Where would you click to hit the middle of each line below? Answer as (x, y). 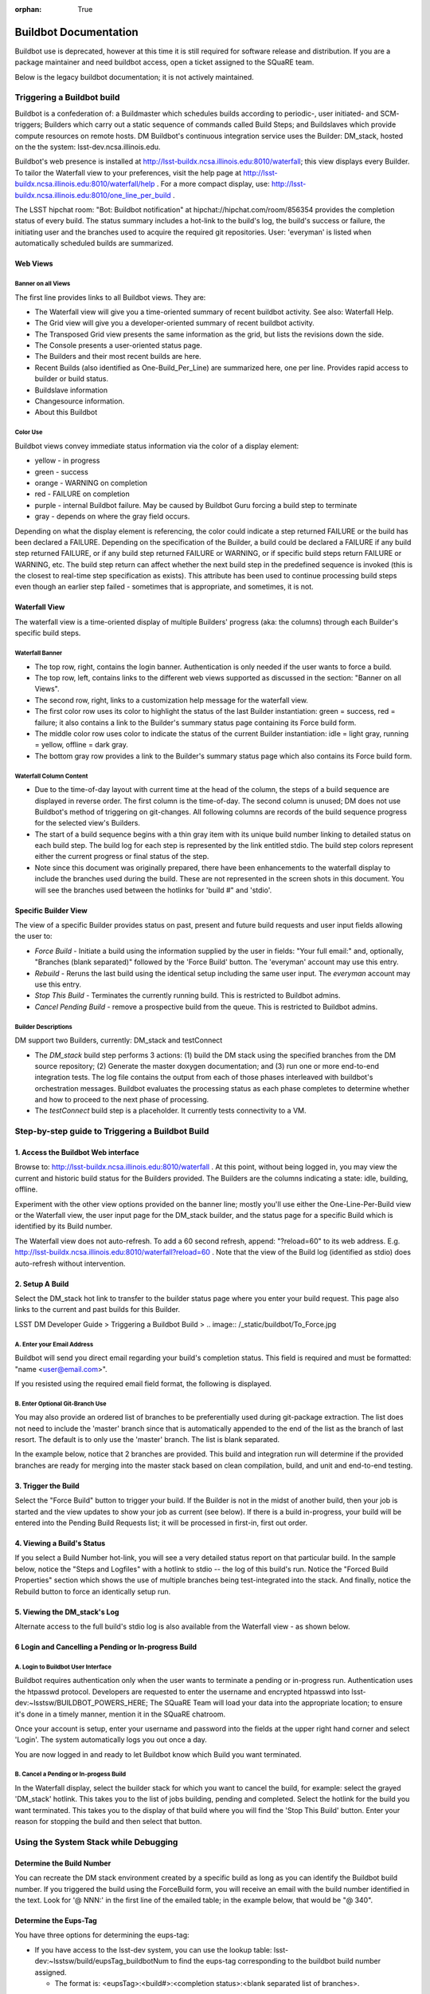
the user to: (33, 936)
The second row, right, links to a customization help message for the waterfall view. (171, 700)
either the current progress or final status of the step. (122, 857)
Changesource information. (80, 401)
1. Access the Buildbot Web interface (77, 1153)
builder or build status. (72, 379)
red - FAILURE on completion (82, 494)
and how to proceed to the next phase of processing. (122, 1100)
